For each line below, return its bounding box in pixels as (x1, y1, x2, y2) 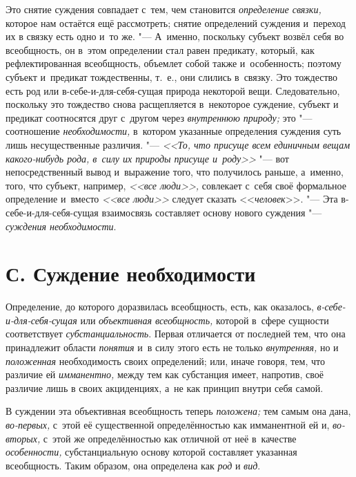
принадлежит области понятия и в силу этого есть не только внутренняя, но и (6, 340, 339, 354)
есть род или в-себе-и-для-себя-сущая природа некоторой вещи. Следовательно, (6, 83, 340, 97)
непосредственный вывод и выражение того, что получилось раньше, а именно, (6, 165, 344, 179)
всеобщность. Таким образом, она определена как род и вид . (6, 458, 261, 472)
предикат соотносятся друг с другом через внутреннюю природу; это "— (6, 110, 313, 124)
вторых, (6, 431, 41, 445)
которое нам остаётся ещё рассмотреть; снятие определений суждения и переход (6, 15, 346, 30)
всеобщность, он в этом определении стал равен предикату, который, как (6, 42, 315, 57)
